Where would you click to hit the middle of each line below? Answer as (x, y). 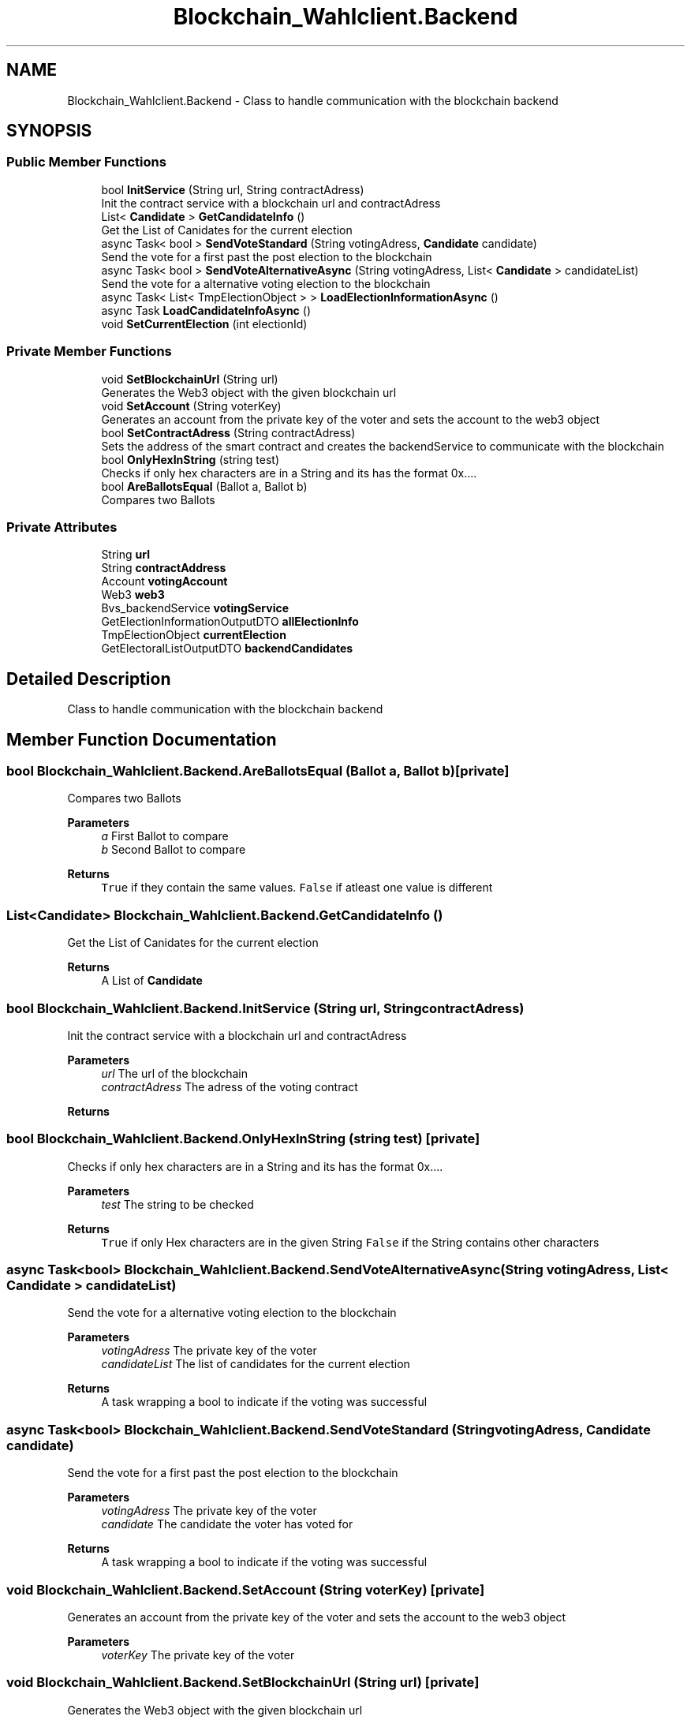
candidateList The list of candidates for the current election (256, 1364)
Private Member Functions (89, 351)
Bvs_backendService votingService (195, 608)
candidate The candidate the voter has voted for (227, 1524)
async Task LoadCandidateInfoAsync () (206, 310)
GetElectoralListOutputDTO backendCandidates (227, 649)
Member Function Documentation (142, 739)
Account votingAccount (164, 581)
